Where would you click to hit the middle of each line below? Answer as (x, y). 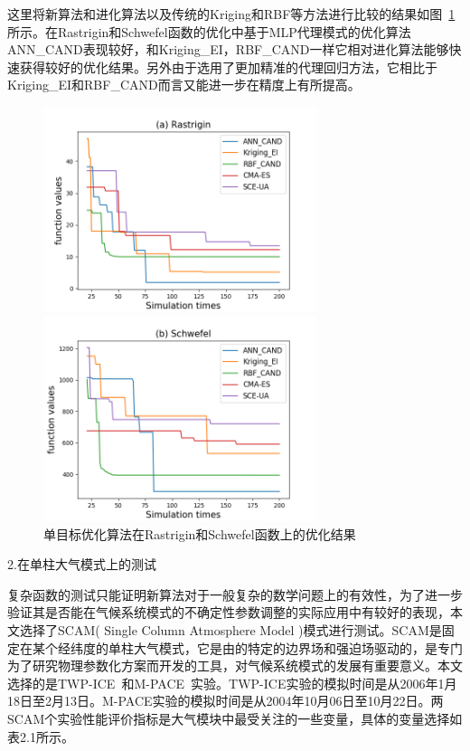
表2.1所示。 (41, 736)
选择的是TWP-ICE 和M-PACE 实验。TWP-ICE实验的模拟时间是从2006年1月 (232, 683)
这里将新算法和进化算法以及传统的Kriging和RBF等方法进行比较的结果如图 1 (231, 14)
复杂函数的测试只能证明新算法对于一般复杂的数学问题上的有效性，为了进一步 (235, 594)
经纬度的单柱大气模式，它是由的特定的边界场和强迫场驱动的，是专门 (260, 647)
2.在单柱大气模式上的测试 (82, 564)
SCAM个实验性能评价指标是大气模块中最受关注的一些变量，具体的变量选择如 (235, 719)
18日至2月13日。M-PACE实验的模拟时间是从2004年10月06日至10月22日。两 (226, 701)
